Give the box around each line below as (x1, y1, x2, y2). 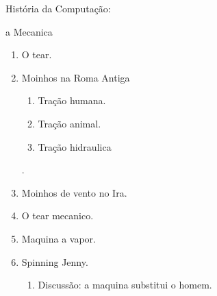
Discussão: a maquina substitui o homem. (38, 277, 212, 292)
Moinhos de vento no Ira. (21, 185, 127, 199)
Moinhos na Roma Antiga (21, 70, 130, 84)
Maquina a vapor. (21, 231, 96, 245)
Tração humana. (38, 93, 106, 108)
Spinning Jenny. (21, 254, 88, 269)
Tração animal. (38, 116, 101, 130)
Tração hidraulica (38, 139, 112, 153)
